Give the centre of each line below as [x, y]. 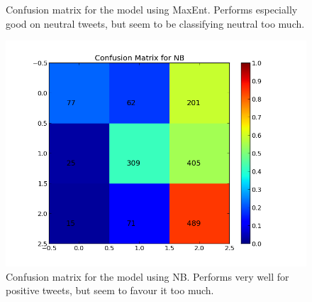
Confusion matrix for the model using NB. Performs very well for [147, 276]
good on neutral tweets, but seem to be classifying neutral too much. [155, 23]
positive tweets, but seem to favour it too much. [110, 290]
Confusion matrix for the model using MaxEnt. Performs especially [152, 9]
